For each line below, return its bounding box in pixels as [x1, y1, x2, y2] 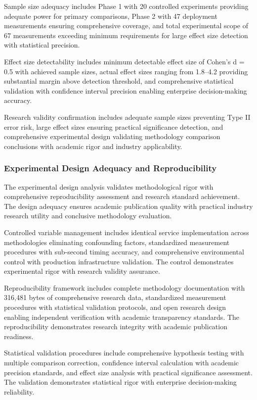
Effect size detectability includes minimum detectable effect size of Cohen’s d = [4, 56, 245, 66]
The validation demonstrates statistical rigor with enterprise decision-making [4, 377, 237, 387]
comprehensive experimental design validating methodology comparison [4, 131, 220, 142]
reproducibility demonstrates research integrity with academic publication [4, 321, 227, 332]
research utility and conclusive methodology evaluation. [4, 210, 172, 221]
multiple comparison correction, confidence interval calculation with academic [4, 357, 239, 368]
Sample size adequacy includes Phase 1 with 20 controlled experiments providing [4, 1, 249, 11]
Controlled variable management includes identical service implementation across [4, 227, 249, 237]
